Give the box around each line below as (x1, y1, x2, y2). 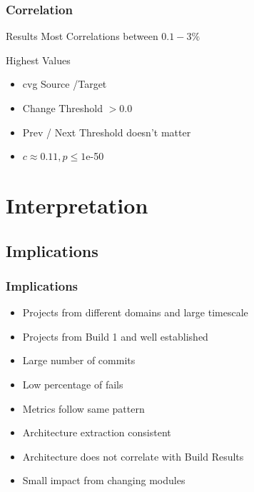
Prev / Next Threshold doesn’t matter (22, 124, 191, 139)
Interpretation (6, 190, 148, 219)
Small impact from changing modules (22, 473, 186, 488)
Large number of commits (22, 353, 136, 368)
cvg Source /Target (22, 76, 107, 91)
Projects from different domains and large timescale (22, 305, 248, 320)
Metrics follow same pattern (22, 401, 145, 416)
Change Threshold (22, 101, 103, 115)
